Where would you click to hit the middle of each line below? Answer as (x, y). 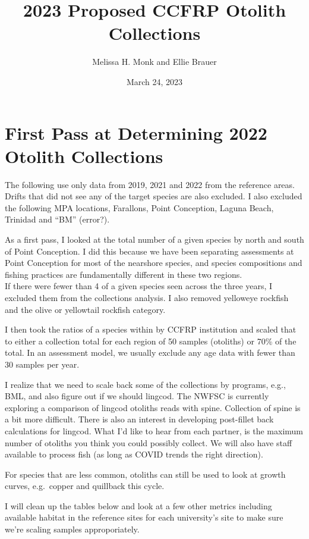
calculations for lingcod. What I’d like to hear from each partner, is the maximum (154, 430)
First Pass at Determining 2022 (136, 132)
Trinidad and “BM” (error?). (57, 219)
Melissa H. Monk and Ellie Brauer (154, 62)
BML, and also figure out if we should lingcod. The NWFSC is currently (137, 396)
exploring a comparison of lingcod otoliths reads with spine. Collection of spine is (153, 407)
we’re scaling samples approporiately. (72, 529)
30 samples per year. (42, 364)
